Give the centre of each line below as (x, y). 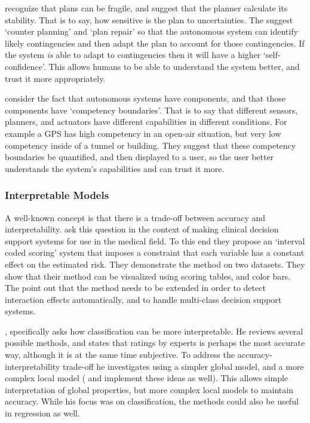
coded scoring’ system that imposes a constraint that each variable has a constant (155, 252)
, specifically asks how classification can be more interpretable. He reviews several (154, 331)
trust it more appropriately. (55, 78)
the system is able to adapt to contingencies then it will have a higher (133, 55)
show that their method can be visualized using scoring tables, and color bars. (148, 276)
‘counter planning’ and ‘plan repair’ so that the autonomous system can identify (151, 31)
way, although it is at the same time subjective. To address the (120, 355)
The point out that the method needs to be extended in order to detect (135, 288)
